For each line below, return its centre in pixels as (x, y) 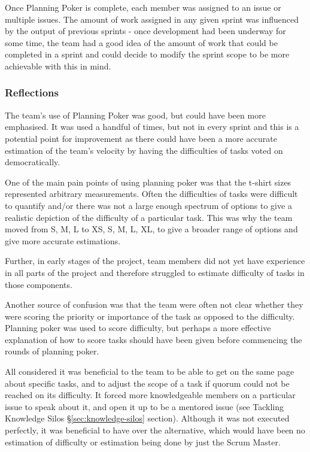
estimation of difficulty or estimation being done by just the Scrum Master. (143, 442)
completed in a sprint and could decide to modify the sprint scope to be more (147, 54)
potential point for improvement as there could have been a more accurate (141, 138)
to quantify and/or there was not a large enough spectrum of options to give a (148, 205)
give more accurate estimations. (63, 240)
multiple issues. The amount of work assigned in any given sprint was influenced (152, 19)
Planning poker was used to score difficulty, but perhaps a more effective (138, 328)
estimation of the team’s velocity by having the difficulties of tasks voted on (144, 150)
